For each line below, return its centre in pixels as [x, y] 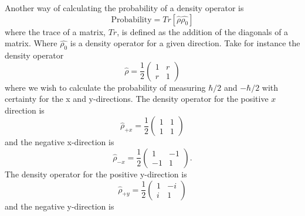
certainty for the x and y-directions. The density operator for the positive [137, 99]
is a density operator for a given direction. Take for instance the [185, 43]
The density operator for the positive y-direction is [96, 174]
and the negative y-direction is [60, 206]
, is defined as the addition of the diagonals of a [203, 31]
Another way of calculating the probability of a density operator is [124, 8]
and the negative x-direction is [60, 142]
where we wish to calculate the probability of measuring [105, 87]
